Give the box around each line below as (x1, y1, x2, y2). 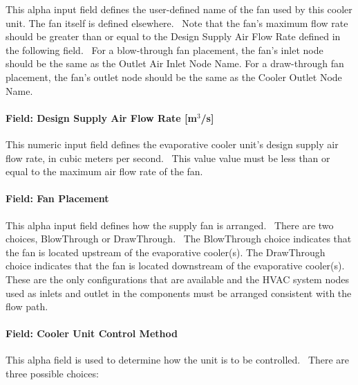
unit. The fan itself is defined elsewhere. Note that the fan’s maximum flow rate (6, 15, 348, 30)
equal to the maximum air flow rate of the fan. (6, 164, 203, 179)
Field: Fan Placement (6, 191, 109, 206)
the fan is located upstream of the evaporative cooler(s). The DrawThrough (6, 244, 326, 259)
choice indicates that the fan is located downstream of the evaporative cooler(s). (6, 258, 345, 273)
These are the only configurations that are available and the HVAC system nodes (6, 271, 350, 286)
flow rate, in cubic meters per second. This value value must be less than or (6, 150, 330, 165)
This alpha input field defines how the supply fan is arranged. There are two (6, 217, 334, 232)
